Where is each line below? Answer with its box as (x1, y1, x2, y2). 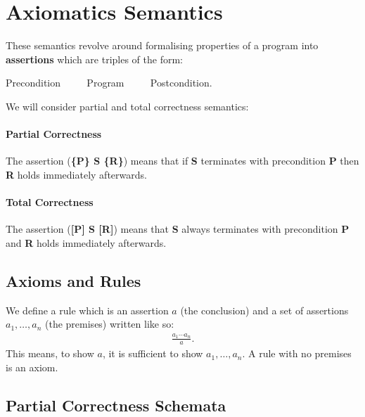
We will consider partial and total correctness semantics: (6, 98, 249, 113)
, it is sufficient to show (102, 346, 203, 361)
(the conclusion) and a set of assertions (180, 302, 349, 317)
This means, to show (6, 346, 94, 361)
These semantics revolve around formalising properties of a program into (6, 38, 319, 53)
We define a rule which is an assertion (6, 302, 169, 317)
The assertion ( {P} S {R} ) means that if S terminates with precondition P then (6, 153, 359, 168)
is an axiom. (6, 360, 58, 375)
